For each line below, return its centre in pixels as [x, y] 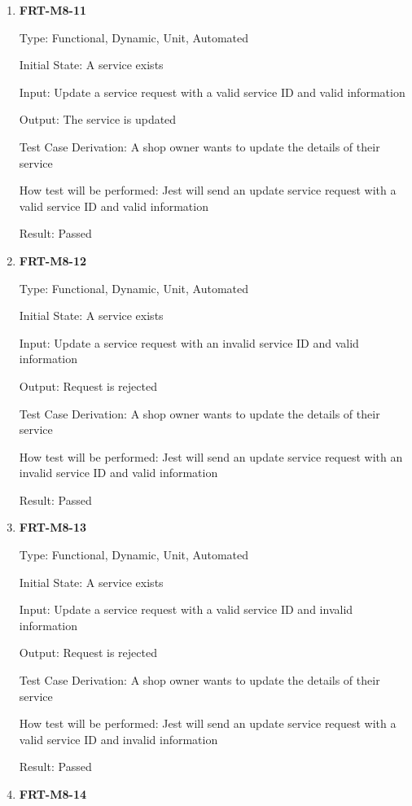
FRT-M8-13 [53, 527]
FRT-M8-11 [53, 10]
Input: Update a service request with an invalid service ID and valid [189, 342]
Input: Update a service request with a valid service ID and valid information [212, 92]
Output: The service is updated [98, 119]
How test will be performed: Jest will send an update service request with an [211, 456]
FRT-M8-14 [53, 794]
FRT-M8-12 [53, 260]
